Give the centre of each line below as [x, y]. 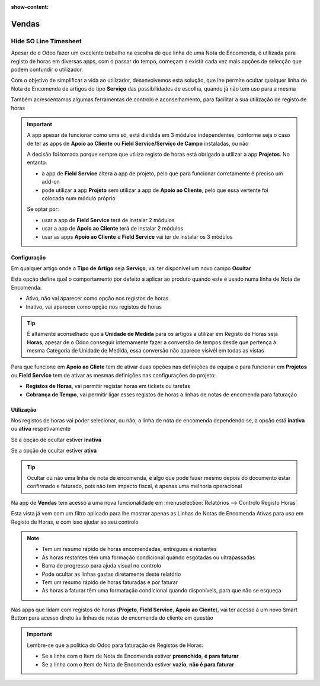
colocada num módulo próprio [79, 198]
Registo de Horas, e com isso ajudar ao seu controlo [75, 522]
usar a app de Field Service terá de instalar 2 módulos [108, 220]
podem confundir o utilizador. [47, 69]
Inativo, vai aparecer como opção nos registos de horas [94, 307]
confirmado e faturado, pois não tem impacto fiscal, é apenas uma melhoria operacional [135, 486]
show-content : [30, 7]
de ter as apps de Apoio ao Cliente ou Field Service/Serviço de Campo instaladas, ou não [138, 143]
